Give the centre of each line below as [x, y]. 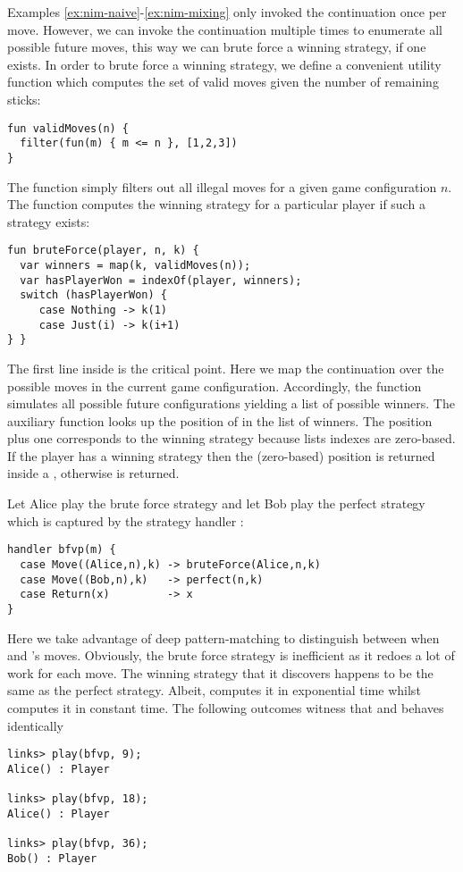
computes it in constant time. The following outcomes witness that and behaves [226, 707]
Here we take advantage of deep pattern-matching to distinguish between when [223, 637]
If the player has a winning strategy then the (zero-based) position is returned [221, 455]
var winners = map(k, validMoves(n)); [135, 265]
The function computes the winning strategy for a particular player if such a [216, 204]
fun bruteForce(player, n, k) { [103, 251]
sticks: [24, 99]
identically [36, 725]
